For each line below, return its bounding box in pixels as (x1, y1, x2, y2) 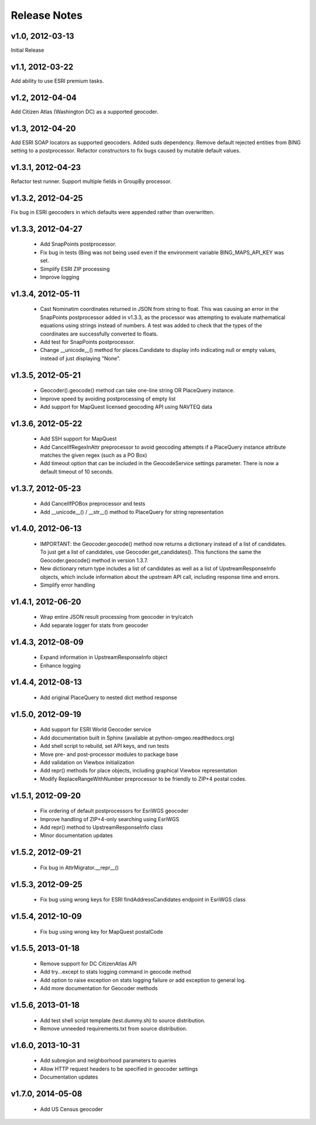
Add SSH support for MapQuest (40, 435, 117, 442)
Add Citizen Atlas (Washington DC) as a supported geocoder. (11, 108, 159, 115)
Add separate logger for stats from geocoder (40, 622, 149, 629)
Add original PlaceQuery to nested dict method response (40, 694, 177, 701)
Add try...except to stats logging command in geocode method (40, 968, 191, 975)
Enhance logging (40, 662, 81, 669)
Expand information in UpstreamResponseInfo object (40, 654, 168, 661)
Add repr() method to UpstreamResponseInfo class (40, 824, 163, 831)
